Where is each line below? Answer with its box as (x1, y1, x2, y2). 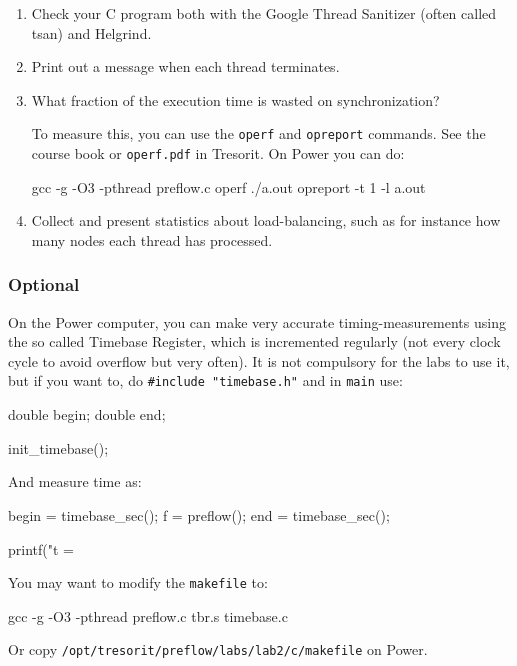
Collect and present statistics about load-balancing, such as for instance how (31, 210, 501, 231)
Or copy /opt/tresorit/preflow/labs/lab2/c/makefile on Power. (8, 639, 428, 660)
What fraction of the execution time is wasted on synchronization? (31, 89, 440, 110)
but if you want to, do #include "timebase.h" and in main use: (8, 370, 403, 391)
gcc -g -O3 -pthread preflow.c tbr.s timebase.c (8, 605, 288, 626)
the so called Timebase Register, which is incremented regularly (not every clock (8, 331, 501, 352)
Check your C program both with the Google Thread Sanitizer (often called (31, 3, 497, 23)
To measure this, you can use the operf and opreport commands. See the (31, 123, 486, 144)
